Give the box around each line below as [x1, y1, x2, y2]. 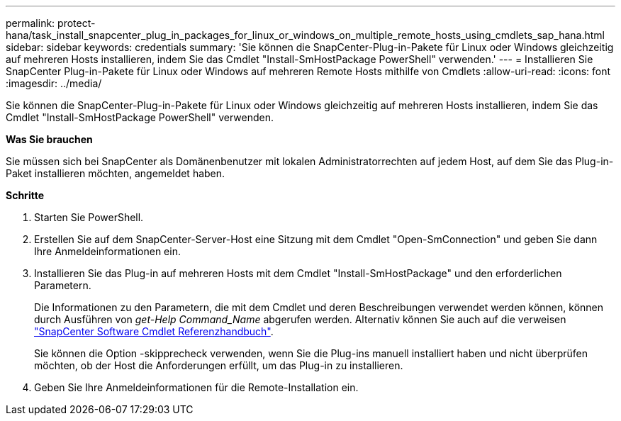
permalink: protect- [6, 17, 96, 29]
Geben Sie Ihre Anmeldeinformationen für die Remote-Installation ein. [34, 381, 359, 393]
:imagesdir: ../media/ [6, 77, 102, 89]
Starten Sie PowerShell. [34, 211, 144, 223]
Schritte [6, 189, 44, 201]
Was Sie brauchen [6, 133, 93, 145]
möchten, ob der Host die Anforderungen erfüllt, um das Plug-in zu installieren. [34, 359, 403, 371]
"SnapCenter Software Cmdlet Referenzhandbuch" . [34, 325, 274, 337]
